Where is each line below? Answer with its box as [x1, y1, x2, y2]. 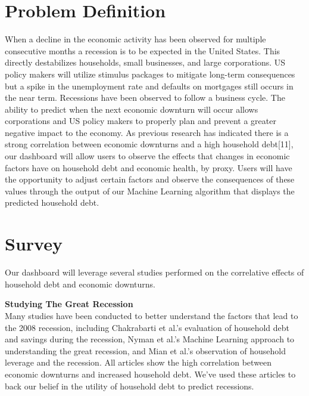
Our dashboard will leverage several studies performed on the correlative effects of [5, 266, 304, 279]
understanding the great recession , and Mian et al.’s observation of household [5, 344, 286, 357]
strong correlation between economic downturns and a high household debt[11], [5, 138, 294, 150]
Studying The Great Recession [5, 298, 133, 310]
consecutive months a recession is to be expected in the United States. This [5, 44, 280, 57]
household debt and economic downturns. [5, 277, 155, 290]
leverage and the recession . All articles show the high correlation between [5, 356, 272, 369]
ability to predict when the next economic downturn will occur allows [5, 103, 258, 115]
